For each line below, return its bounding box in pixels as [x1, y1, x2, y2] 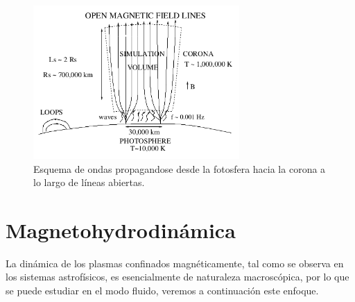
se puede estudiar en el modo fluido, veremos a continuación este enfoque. [6, 283, 319, 298]
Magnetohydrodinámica [6, 215, 236, 244]
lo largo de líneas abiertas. [33, 175, 145, 190]
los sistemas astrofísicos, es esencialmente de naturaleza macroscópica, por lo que [6, 269, 349, 284]
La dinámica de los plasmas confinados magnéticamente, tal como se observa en [6, 255, 344, 270]
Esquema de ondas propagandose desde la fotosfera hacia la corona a [33, 161, 326, 176]
